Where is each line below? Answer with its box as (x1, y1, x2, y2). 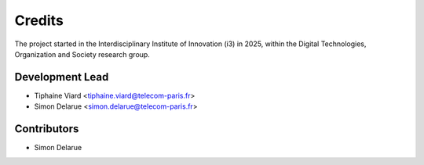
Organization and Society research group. (14, 49, 151, 59)
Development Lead (14, 70, 109, 84)
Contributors (14, 122, 79, 136)
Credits (14, 12, 64, 29)
